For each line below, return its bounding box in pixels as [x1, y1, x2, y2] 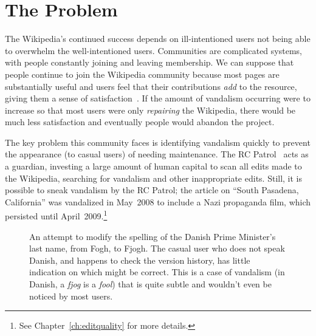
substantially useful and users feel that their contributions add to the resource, [5, 80, 297, 92]
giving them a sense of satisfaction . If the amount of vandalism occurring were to [5, 92, 311, 105]
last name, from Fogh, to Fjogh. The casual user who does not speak [29, 242, 285, 255]
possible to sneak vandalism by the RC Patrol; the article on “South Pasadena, [5, 183, 299, 196]
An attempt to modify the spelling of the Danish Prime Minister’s [29, 230, 276, 242]
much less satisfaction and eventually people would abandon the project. [5, 115, 275, 128]
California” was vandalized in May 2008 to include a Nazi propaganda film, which [5, 195, 311, 208]
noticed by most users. [29, 289, 113, 302]
